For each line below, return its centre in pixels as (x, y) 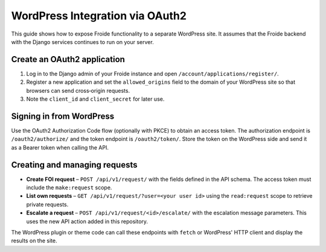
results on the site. (34, 241)
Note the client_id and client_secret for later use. (95, 99)
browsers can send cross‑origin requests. (78, 90)
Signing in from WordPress (63, 116)
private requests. (47, 204)
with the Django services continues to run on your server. (82, 42)
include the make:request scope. (69, 187)
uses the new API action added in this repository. (87, 221)
